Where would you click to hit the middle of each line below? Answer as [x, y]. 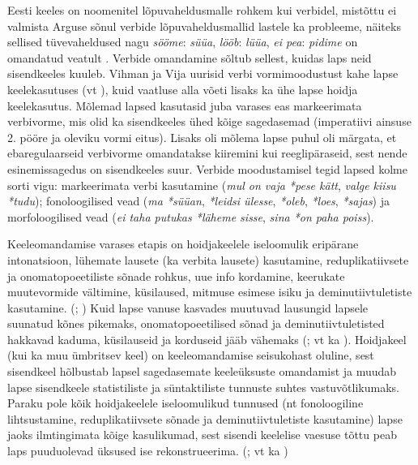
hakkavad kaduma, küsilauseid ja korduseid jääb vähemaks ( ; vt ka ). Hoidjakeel [207, 339]
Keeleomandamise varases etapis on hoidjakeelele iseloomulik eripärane [183, 244]
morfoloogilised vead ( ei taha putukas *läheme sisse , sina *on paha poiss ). [191, 216]
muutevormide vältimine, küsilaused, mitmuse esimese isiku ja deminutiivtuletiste [210, 292]
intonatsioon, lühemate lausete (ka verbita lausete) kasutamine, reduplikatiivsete [208, 259]
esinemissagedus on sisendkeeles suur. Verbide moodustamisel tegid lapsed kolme [207, 168]
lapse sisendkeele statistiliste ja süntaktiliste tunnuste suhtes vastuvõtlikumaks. [203, 387]
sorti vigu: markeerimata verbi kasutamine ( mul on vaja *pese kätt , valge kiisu [202, 185]
